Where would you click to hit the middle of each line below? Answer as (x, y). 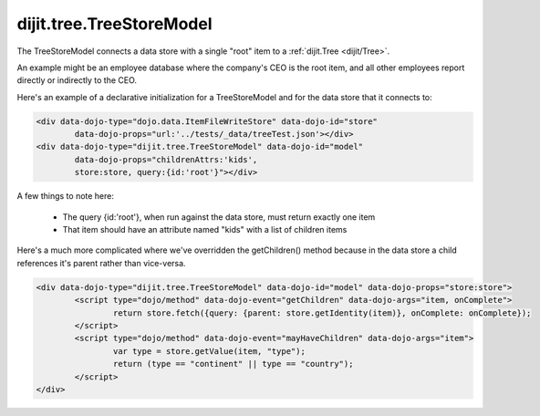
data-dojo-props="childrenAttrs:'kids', (166, 159)
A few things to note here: (65, 196)
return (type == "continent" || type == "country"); (233, 364)
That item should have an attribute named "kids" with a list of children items (205, 230)
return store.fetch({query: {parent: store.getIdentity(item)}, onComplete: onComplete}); (322, 313)
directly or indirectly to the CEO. (77, 80)
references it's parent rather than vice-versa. (101, 263)
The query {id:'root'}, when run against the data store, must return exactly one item (219, 217)
